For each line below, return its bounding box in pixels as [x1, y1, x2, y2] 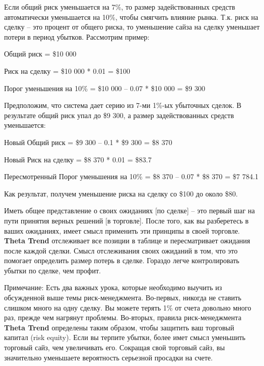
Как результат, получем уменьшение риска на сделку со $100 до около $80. [4, 188, 238, 199]
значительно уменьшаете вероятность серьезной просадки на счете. [4, 352, 213, 362]
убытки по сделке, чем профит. [4, 265, 101, 275]
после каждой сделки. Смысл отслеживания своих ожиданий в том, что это [4, 245, 238, 256]
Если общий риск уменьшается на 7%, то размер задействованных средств [4, 2, 236, 12]
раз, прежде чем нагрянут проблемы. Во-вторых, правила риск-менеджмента [4, 312, 242, 323]
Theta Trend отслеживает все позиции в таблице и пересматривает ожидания [4, 235, 250, 246]
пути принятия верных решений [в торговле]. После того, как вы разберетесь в [4, 215, 249, 226]
